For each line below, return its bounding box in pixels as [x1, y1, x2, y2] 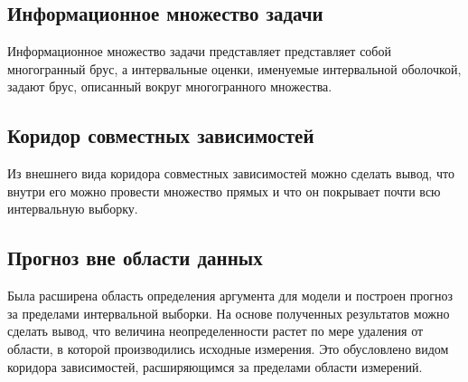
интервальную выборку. [7, 199, 138, 218]
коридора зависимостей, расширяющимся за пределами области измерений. [7, 357, 423, 376]
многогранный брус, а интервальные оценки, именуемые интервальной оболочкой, [7, 59, 462, 78]
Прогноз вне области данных [7, 244, 263, 272]
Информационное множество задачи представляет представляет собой [7, 42, 391, 61]
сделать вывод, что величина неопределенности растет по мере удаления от [7, 321, 424, 340]
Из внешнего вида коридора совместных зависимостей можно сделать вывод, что [7, 164, 454, 183]
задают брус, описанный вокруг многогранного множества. [7, 77, 332, 96]
